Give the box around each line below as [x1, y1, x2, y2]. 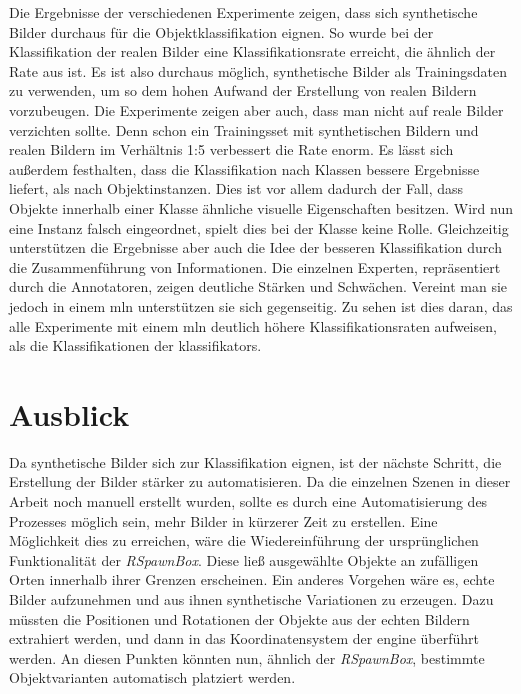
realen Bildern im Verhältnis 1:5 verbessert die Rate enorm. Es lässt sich [9, 139, 454, 160]
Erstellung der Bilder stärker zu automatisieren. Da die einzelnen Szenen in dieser [9, 471, 511, 492]
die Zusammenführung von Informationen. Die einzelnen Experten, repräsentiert [9, 256, 501, 277]
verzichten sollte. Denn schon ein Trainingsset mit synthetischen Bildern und [9, 119, 479, 140]
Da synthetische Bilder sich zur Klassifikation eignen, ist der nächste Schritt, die [9, 451, 502, 472]
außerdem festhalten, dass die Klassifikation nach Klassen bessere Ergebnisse [9, 158, 480, 179]
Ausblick [9, 393, 130, 434]
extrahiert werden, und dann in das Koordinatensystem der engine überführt [9, 628, 479, 649]
